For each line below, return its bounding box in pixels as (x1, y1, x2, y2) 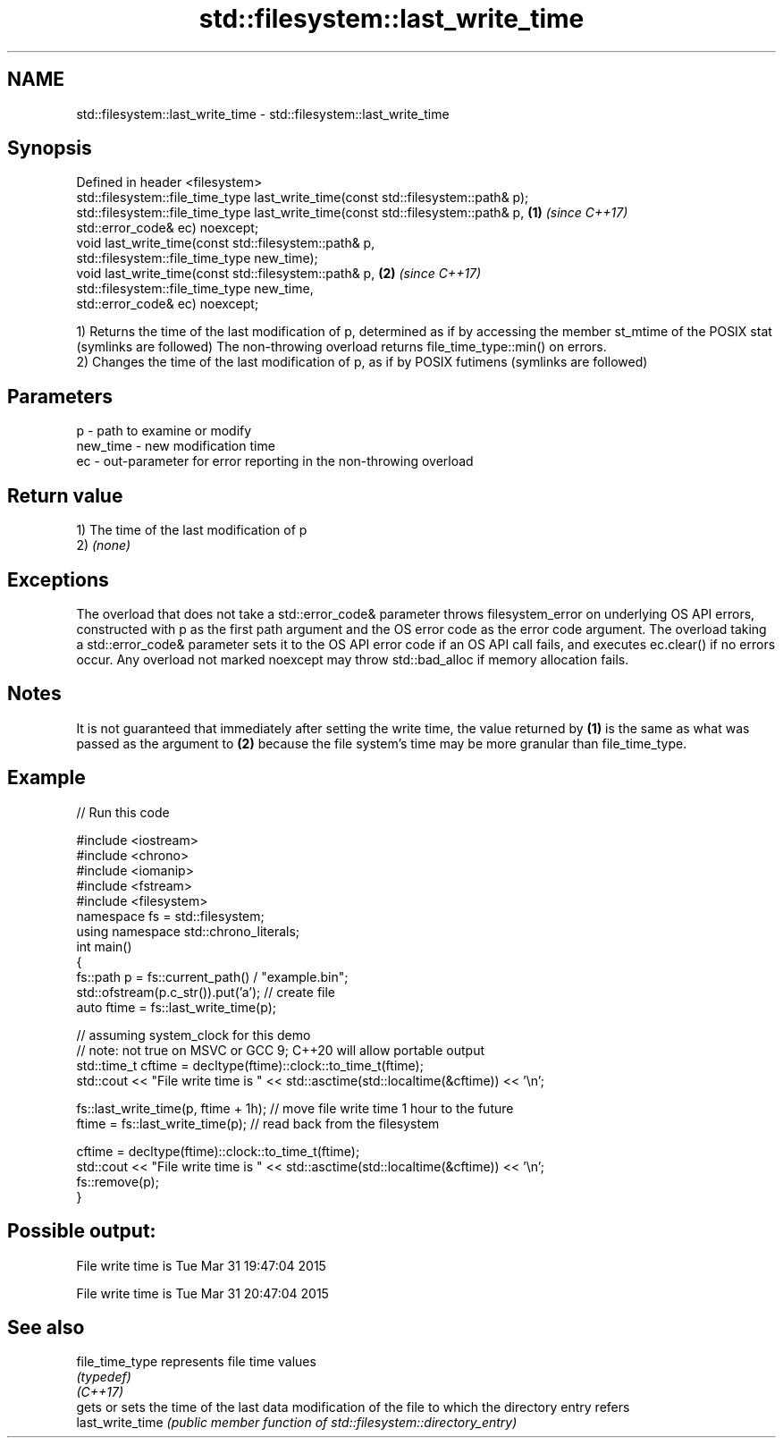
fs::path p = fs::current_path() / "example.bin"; (76, 968, 349, 984)
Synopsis (7, 137, 92, 160)
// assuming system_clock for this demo (76, 1027, 311, 1043)
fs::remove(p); (76, 1173, 159, 1189)
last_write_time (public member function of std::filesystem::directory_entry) (76, 1415, 518, 1431)
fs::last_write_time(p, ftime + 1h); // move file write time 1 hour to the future (76, 1100, 514, 1116)
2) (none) (76, 537, 131, 553)
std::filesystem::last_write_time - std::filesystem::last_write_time (76, 106, 450, 122)
